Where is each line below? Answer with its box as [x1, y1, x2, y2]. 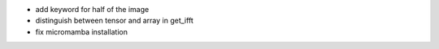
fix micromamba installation [35, 27, 128, 36]
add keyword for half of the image [35, 5, 150, 14]
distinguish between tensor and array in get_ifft [35, 16, 194, 26]
